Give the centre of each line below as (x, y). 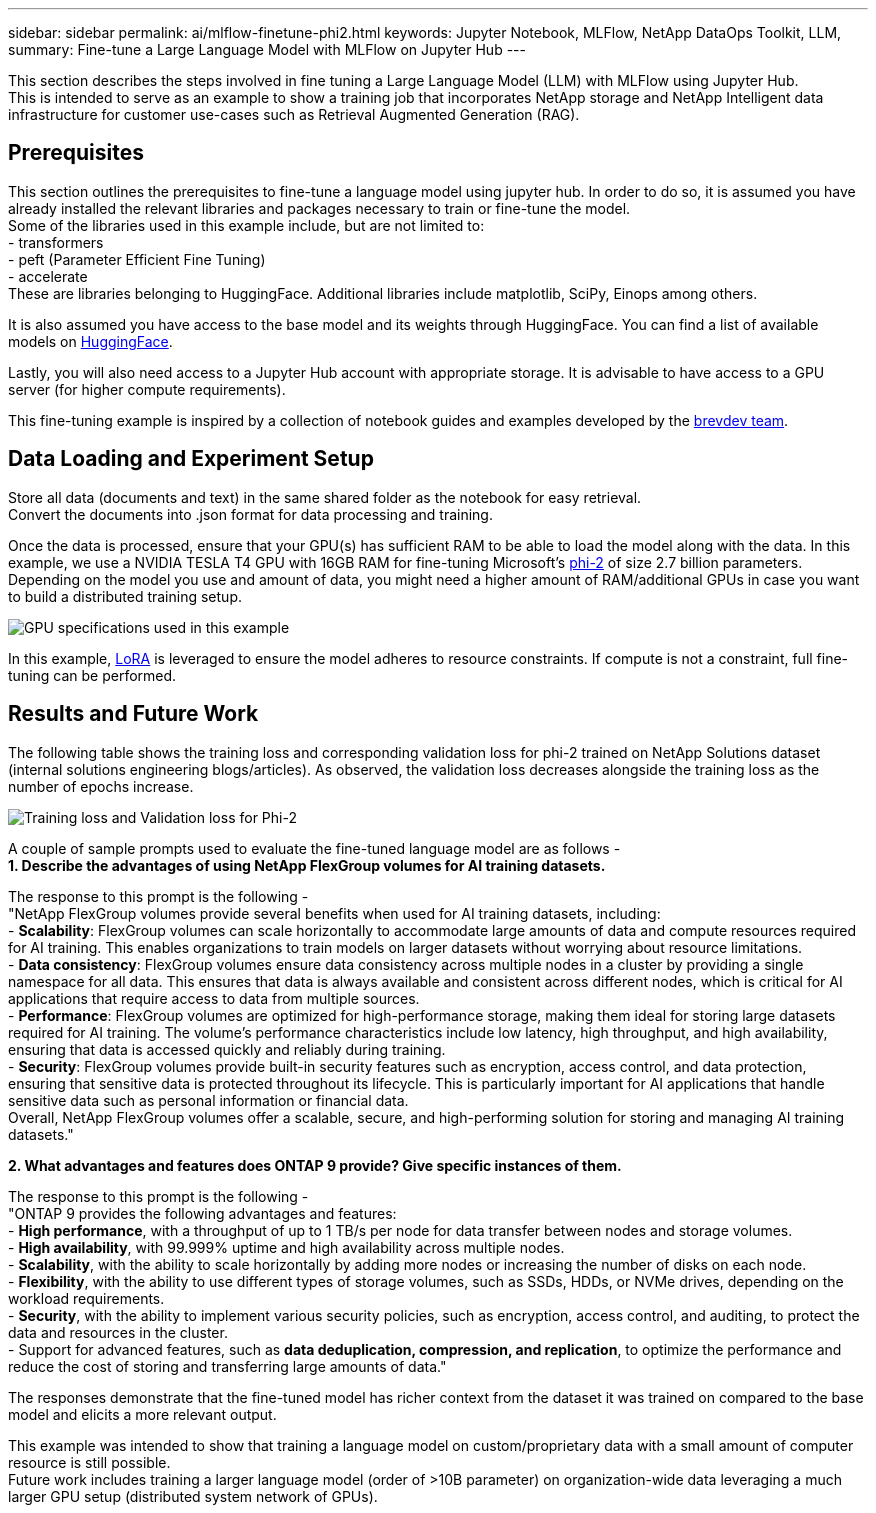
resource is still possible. (89, 1462)
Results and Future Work (133, 714)
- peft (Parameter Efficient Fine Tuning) (137, 259)
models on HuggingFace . (90, 341)
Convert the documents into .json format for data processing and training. (250, 514)
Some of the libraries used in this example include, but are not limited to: (246, 225)
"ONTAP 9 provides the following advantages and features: (202, 1213)
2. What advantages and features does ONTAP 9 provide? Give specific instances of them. (315, 1165)
